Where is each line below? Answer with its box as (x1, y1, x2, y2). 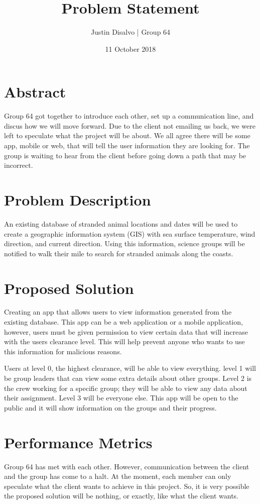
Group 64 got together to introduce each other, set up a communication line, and (4, 111, 254, 121)
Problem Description (4, 189, 151, 210)
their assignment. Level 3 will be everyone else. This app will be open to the (4, 392, 238, 403)
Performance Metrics (4, 432, 153, 452)
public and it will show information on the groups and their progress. (4, 402, 217, 413)
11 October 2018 (105, 43, 156, 54)
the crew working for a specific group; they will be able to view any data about (4, 382, 247, 393)
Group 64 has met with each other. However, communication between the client (4, 461, 249, 471)
